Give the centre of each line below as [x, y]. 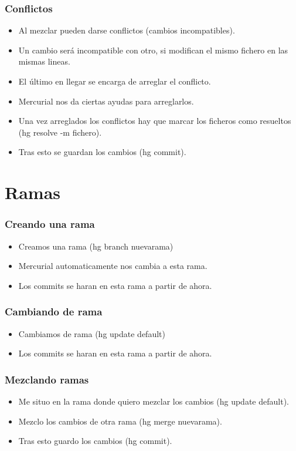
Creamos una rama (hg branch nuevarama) [96, 246]
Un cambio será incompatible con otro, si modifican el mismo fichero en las [153, 50]
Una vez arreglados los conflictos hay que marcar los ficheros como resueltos [155, 121]
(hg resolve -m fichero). [60, 132]
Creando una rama [50, 224]
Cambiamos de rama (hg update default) [92, 333]
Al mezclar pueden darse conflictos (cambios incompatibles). [127, 30]
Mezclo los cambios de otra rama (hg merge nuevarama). [120, 421]
